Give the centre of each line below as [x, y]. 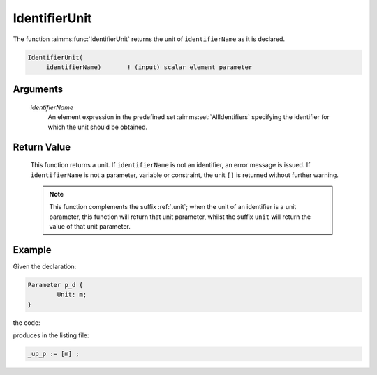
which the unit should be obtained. [98, 127]
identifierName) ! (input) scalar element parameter [149, 67]
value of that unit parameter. [90, 227]
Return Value [42, 147]
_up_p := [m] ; [53, 354]
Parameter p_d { [56, 285]
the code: [27, 322]
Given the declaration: [45, 266]
